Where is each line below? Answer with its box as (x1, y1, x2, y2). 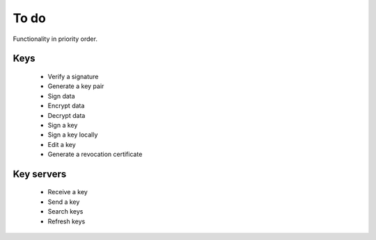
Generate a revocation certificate (47, 150, 143, 159)
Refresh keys (47, 217, 86, 225)
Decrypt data (47, 111, 86, 119)
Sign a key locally (47, 130, 98, 139)
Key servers (13, 168, 67, 180)
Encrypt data (47, 101, 85, 110)
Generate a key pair (47, 82, 104, 90)
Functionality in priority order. (13, 35, 97, 43)
